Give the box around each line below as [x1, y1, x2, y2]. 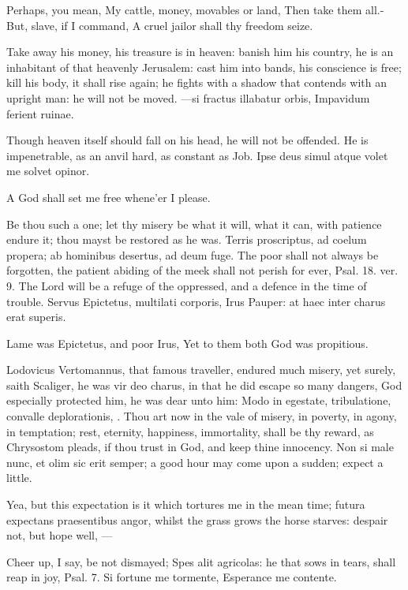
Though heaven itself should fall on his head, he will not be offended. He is [6, 132, 369, 148]
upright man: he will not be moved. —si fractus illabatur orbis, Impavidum [6, 89, 370, 106]
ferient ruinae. [6, 105, 74, 121]
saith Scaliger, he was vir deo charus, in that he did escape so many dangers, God [6, 376, 402, 393]
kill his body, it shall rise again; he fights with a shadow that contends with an [6, 74, 387, 91]
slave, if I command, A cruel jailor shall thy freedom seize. [31, 17, 313, 33]
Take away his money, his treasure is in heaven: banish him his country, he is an [6, 43, 394, 60]
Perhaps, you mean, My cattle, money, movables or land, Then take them [6, 2, 362, 17]
